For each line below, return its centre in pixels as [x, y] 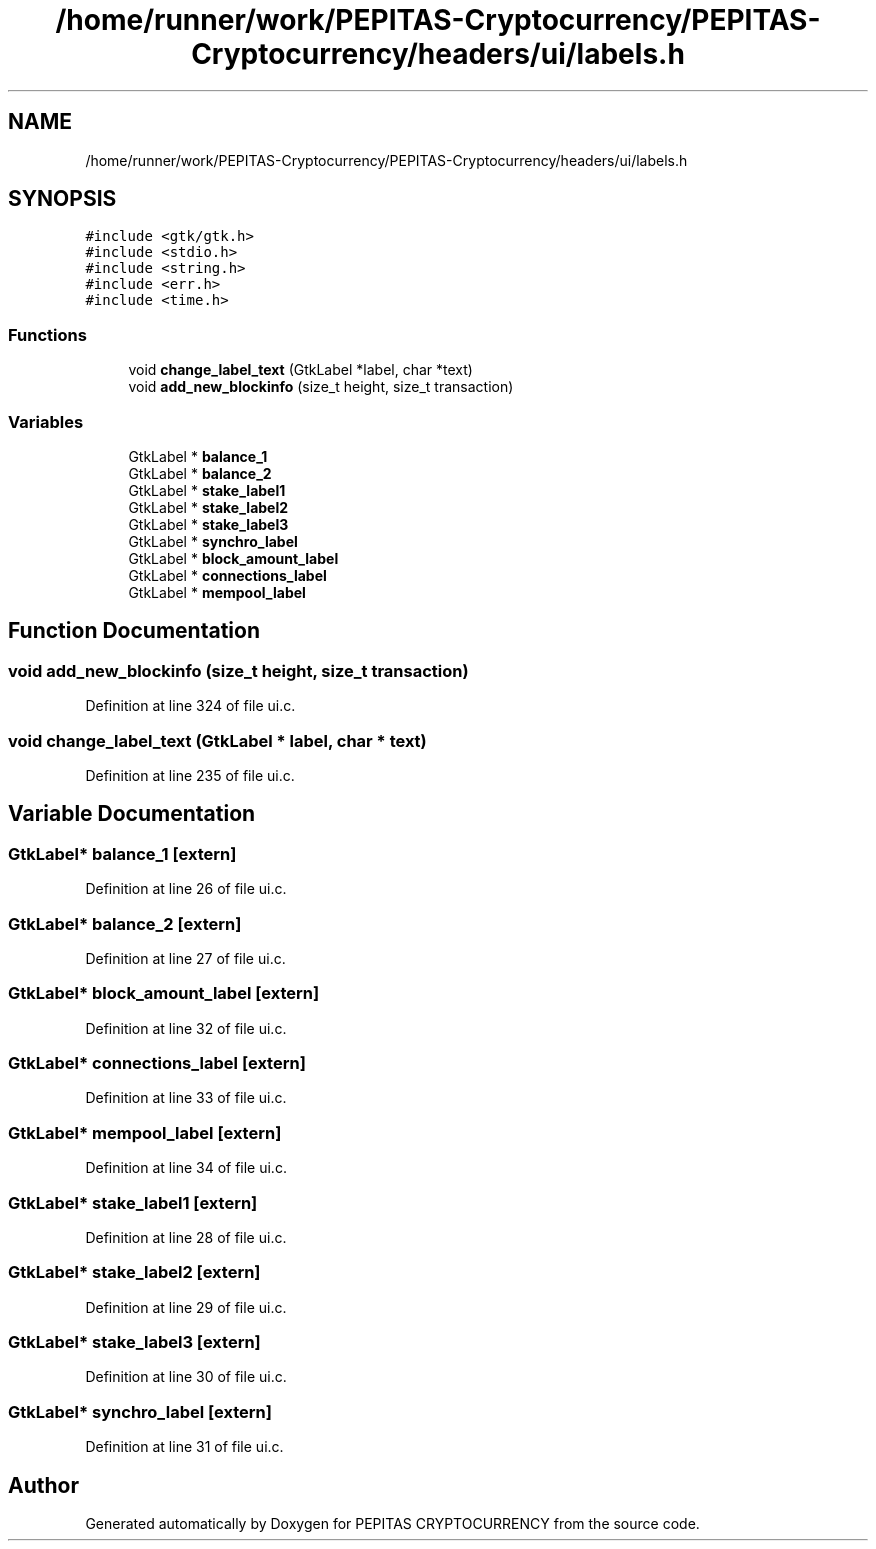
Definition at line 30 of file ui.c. [186, 1377]
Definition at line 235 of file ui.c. [190, 775]
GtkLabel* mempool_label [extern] [145, 1132]
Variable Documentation [132, 814]
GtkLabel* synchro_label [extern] [140, 1411]
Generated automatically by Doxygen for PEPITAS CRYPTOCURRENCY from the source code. [392, 1523]
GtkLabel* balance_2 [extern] [125, 923]
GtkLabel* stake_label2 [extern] [134, 1272]
